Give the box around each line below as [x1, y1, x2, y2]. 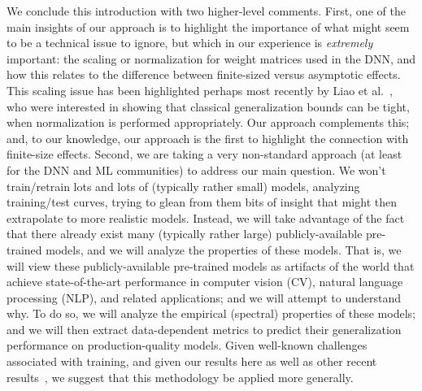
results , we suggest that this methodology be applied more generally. [7, 368, 354, 385]
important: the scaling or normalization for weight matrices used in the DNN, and [7, 50, 416, 67]
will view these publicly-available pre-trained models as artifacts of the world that [7, 257, 415, 274]
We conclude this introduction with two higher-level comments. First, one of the [7, 2, 406, 19]
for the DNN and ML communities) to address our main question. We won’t [7, 161, 386, 178]
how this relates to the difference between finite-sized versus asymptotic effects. [7, 66, 401, 83]
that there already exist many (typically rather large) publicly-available [7, 225, 363, 242]
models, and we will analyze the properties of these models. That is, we [46, 241, 402, 258]
